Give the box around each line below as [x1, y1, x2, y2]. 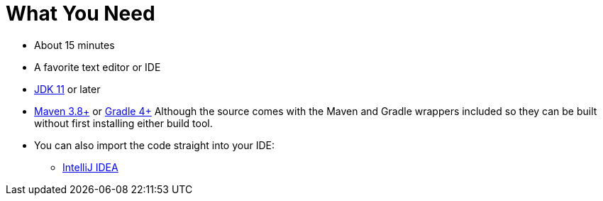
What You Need [6, 1, 155, 26]
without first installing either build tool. [34, 116, 213, 129]
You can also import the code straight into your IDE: [34, 138, 275, 151]
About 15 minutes [34, 38, 115, 51]
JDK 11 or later [34, 82, 101, 95]
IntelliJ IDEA [62, 161, 118, 173]
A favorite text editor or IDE [34, 60, 161, 73]
